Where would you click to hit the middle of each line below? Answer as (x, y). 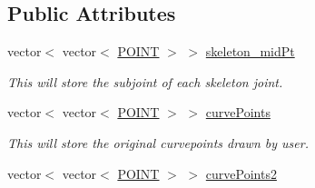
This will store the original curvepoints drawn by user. (158, 142)
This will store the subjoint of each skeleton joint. (145, 81)
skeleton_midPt (250, 51)
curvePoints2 (241, 173)
